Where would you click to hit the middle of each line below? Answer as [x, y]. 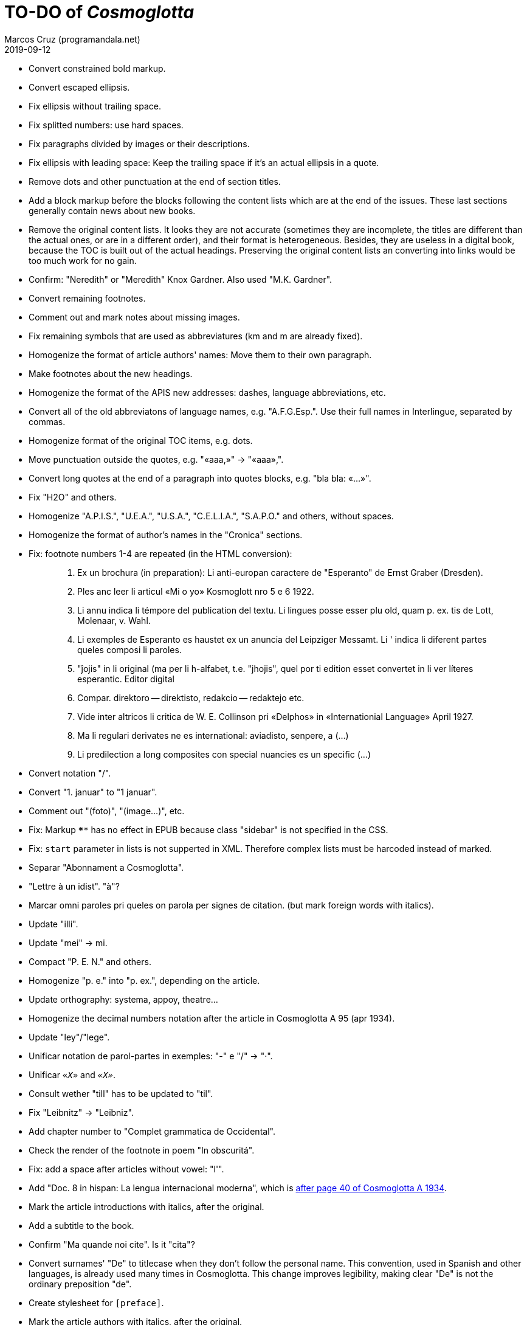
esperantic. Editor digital [126, 679]
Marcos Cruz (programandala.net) [72, 39]
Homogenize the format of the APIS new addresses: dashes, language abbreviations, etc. [207, 392]
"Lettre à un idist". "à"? [74, 886]
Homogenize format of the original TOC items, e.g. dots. [141, 440]
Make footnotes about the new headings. [111, 373]
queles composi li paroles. [129, 649]
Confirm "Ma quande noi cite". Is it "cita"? [112, 1244]
